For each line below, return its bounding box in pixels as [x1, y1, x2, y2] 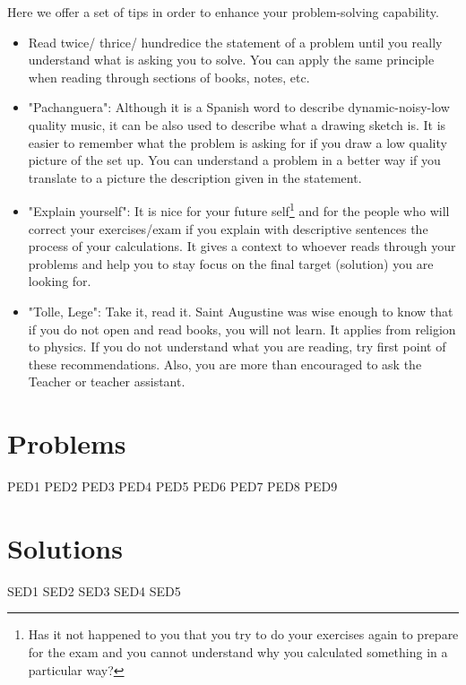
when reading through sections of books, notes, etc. [28, 67, 310, 86]
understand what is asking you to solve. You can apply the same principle [28, 50, 435, 69]
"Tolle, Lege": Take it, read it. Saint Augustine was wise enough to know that [28, 301, 453, 320]
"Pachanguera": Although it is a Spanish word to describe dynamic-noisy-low [28, 98, 450, 117]
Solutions [7, 529, 123, 566]
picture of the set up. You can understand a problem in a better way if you [28, 151, 441, 169]
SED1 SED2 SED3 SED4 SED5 [7, 581, 181, 600]
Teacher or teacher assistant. [28, 372, 186, 391]
